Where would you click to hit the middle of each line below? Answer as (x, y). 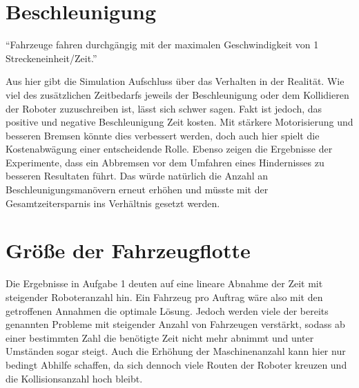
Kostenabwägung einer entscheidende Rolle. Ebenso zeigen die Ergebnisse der (169, 149)
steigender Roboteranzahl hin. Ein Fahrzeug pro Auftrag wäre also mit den (164, 297)
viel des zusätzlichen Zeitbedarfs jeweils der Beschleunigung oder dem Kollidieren (177, 94)
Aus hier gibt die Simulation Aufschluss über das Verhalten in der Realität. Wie (175, 81)
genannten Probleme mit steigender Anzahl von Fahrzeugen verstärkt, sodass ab (175, 324)
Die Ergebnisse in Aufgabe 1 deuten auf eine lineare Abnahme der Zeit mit (164, 283)
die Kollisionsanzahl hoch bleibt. (74, 378)
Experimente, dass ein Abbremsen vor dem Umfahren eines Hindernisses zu (165, 162)
